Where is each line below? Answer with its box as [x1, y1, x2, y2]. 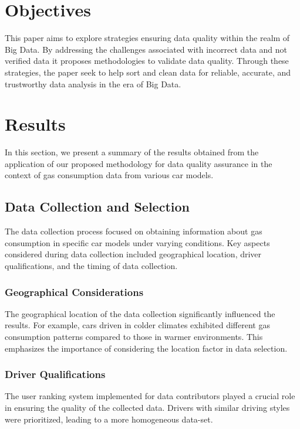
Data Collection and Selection [5, 198, 190, 216]
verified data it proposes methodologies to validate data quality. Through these [5, 55, 289, 67]
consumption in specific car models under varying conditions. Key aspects [5, 236, 270, 248]
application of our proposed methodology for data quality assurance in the [5, 157, 272, 169]
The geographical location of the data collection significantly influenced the [5, 307, 275, 319]
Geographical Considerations [5, 284, 144, 299]
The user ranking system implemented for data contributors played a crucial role [5, 390, 295, 402]
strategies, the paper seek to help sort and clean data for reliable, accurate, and [5, 66, 291, 78]
